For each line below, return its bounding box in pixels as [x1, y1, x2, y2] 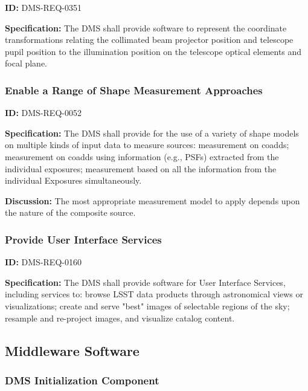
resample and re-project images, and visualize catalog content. [5, 311, 235, 324]
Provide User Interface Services [5, 231, 162, 247]
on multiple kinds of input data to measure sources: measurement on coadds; [5, 138, 289, 151]
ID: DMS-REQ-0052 [5, 106, 82, 119]
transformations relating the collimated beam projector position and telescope [5, 33, 294, 46]
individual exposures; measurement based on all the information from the [5, 162, 277, 175]
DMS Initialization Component [5, 372, 159, 387]
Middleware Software [5, 341, 140, 360]
